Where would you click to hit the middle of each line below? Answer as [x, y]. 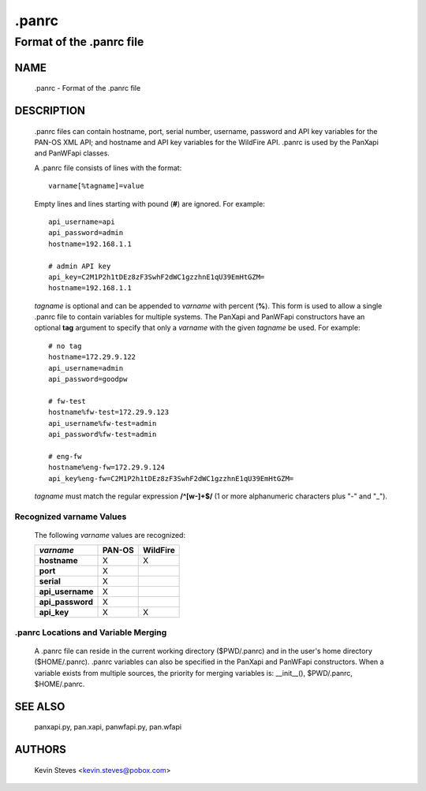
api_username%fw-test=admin [103, 423]
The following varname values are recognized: [110, 535]
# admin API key [80, 266]
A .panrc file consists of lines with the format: [108, 168]
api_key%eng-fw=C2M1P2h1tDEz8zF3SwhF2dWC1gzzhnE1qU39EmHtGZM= [171, 478]
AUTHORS [41, 750]
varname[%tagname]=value [96, 186]
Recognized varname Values [71, 517]
